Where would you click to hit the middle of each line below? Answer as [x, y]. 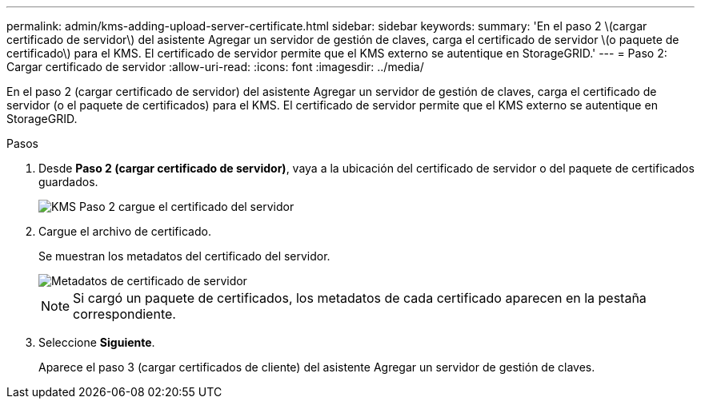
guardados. [68, 182]
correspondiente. [124, 314]
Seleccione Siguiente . [97, 342]
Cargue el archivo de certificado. [125, 231]
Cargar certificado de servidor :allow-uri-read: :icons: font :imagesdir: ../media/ [215, 67]
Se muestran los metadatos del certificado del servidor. [184, 256]
